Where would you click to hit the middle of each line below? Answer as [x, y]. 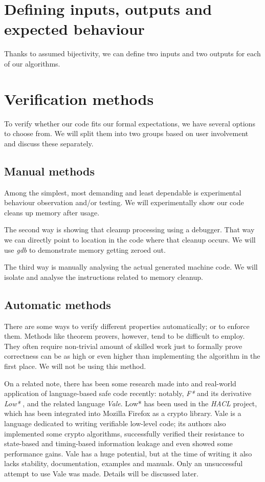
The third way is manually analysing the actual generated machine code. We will [131, 267]
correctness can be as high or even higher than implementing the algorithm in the [132, 356]
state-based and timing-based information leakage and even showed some [118, 443]
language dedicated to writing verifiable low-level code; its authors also [115, 423]
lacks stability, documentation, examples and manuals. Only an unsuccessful [124, 463]
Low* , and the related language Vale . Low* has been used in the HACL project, [131, 403]
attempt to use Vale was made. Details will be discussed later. [101, 473]
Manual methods [50, 171]
